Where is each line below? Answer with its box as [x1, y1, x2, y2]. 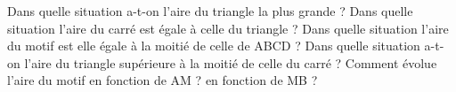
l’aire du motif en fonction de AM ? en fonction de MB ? [7, 71, 318, 89]
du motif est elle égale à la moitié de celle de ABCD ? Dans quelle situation [7, 36, 420, 55]
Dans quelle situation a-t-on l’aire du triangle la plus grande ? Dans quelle [7, 2, 413, 19]
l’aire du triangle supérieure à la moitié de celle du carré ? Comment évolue [24, 53, 437, 72]
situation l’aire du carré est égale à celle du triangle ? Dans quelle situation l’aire [7, 19, 449, 37]
